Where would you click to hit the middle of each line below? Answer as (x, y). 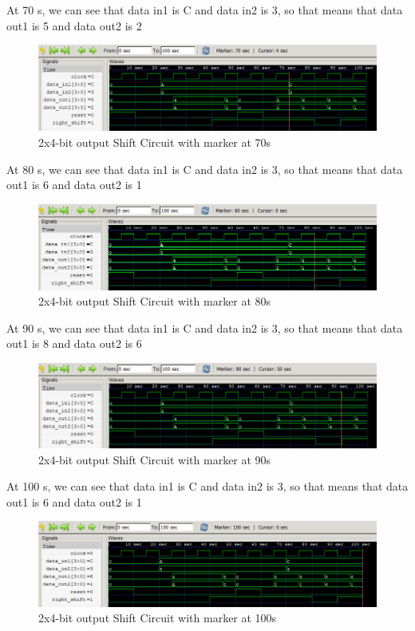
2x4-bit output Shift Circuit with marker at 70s (155, 142)
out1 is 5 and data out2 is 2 (74, 25)
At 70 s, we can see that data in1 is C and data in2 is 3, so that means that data (205, 10)
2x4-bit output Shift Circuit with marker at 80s (155, 301)
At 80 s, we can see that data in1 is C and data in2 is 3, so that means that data (205, 169)
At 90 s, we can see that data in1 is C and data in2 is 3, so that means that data (205, 327)
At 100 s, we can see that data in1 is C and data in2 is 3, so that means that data (207, 486)
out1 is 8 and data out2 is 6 (74, 343)
